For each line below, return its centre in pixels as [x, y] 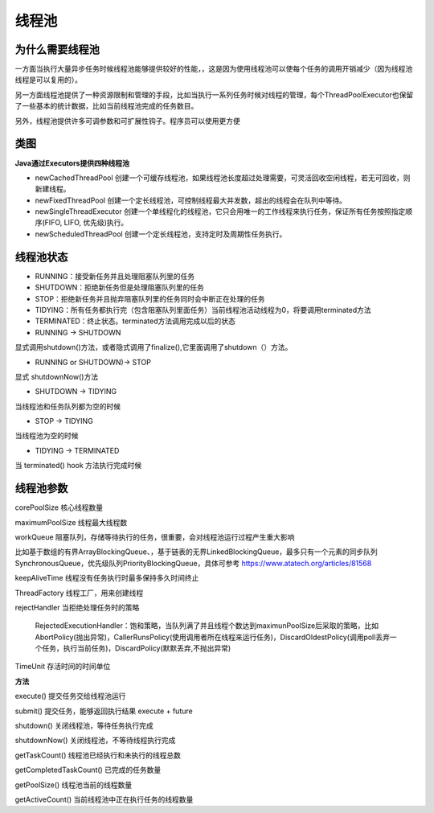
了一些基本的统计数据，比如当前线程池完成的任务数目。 [106, 106]
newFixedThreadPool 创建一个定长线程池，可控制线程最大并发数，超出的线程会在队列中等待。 [191, 200]
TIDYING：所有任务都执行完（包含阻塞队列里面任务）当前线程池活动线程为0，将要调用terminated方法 [203, 310]
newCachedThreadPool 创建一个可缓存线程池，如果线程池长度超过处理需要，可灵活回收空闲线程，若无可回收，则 [223, 178]
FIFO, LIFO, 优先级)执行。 [86, 223]
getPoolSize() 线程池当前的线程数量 [74, 785]
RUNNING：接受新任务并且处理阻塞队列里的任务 [115, 276]
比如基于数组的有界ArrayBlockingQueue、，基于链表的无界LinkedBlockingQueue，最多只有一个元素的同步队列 [196, 552]
